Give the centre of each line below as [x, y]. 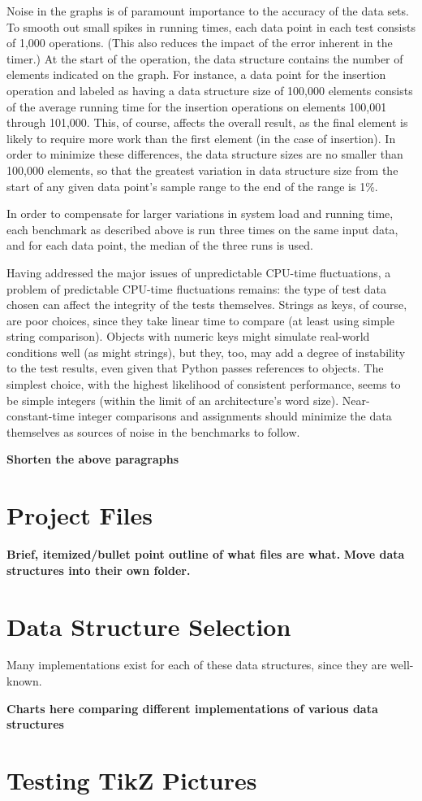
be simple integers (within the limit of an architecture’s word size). [173, 400]
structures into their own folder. [99, 570]
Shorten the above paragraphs [93, 459]
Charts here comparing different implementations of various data [192, 708]
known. [24, 681]
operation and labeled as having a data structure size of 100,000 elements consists [210, 90]
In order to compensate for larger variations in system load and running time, [200, 213]
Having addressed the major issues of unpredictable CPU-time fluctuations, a [199, 272]
